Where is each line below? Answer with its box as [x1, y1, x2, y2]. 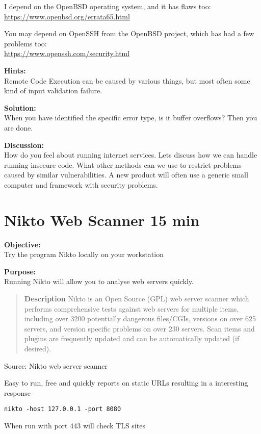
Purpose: [4, 266, 36, 276]
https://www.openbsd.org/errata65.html [4, 11, 130, 21]
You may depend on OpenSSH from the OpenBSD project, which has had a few [4, 28, 254, 39]
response [4, 387, 31, 398]
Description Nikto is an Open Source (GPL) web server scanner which [24, 293, 249, 303]
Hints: [4, 65, 26, 75]
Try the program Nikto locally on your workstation [4, 249, 164, 260]
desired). [24, 343, 51, 353]
